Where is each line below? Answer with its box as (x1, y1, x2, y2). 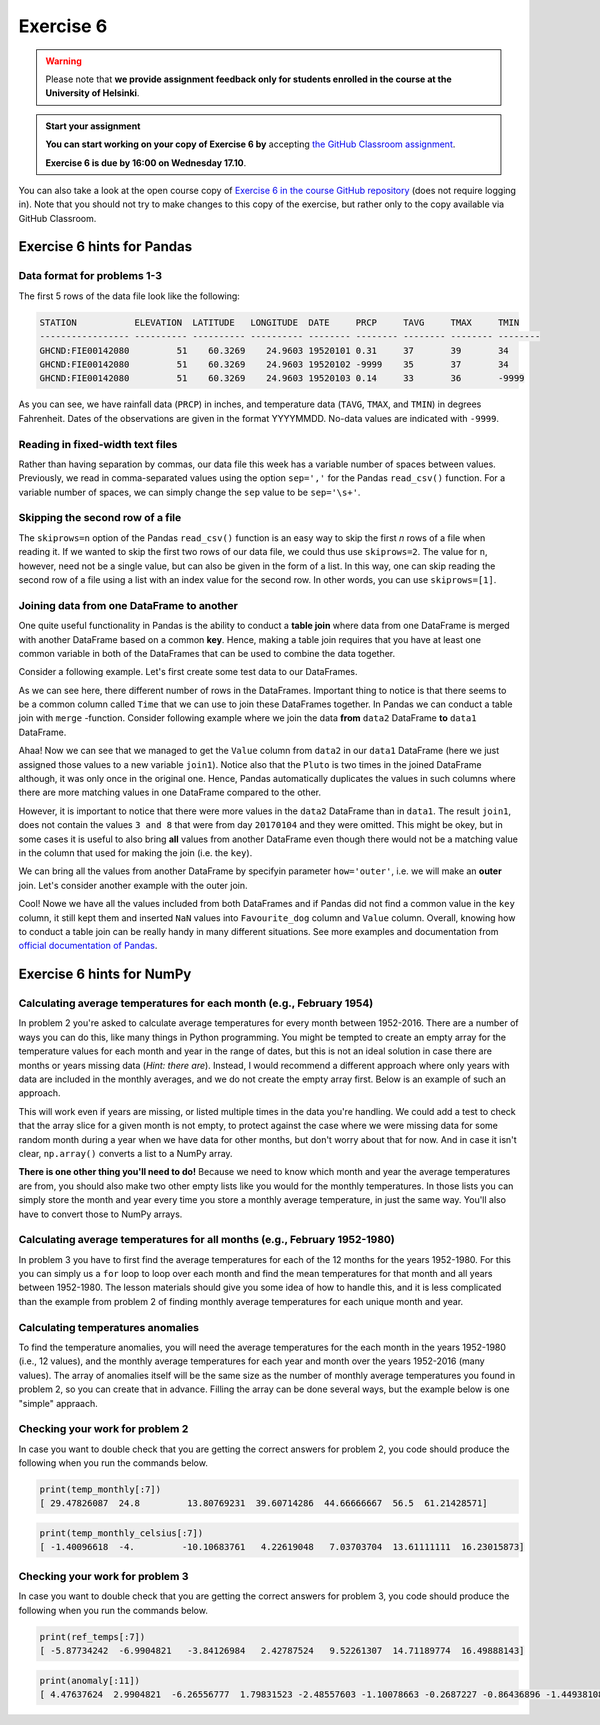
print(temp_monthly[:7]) (39, 1484, 162, 1495)
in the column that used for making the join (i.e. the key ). (18, 846, 253, 859)
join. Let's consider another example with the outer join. (18, 879, 248, 891)
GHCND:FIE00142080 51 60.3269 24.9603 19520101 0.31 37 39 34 (39, 345, 509, 356)
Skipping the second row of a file (18, 511, 182, 525)
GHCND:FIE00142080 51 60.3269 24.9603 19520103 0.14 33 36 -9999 (39, 373, 525, 384)
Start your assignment (45, 120, 141, 132)
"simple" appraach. (18, 1397, 99, 1409)
